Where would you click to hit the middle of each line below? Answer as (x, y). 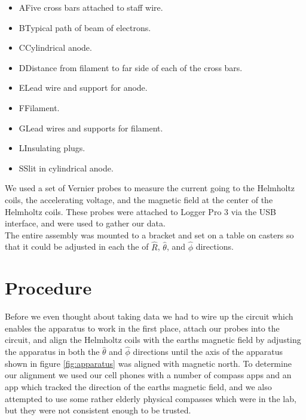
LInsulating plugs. (52, 148)
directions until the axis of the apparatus (208, 352)
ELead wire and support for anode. (83, 88)
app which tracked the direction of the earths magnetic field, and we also (138, 387)
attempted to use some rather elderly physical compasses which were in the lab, (151, 398)
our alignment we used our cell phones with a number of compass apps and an (148, 375)
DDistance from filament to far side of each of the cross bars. (131, 67)
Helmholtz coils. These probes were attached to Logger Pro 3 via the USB (140, 211)
